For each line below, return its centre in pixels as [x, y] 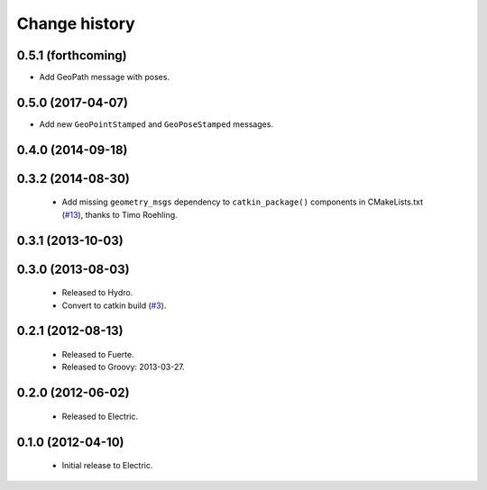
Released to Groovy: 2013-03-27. [123, 367]
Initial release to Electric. [107, 466]
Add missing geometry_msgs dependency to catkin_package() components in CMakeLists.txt [243, 202]
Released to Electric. [100, 416]
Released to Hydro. [97, 293]
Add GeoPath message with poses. [105, 77]
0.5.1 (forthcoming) [72, 55]
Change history [76, 23]
